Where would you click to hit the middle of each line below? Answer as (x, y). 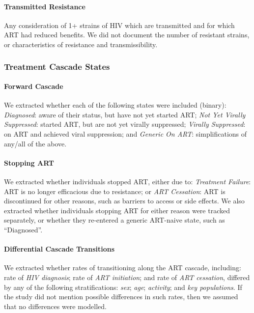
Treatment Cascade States (57, 66)
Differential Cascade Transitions (59, 249)
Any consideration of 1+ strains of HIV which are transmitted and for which (119, 25)
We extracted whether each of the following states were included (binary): (115, 105)
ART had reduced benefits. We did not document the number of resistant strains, (127, 35)
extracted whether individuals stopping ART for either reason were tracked (117, 210)
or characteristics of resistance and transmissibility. (81, 44)
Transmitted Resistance (45, 6)
